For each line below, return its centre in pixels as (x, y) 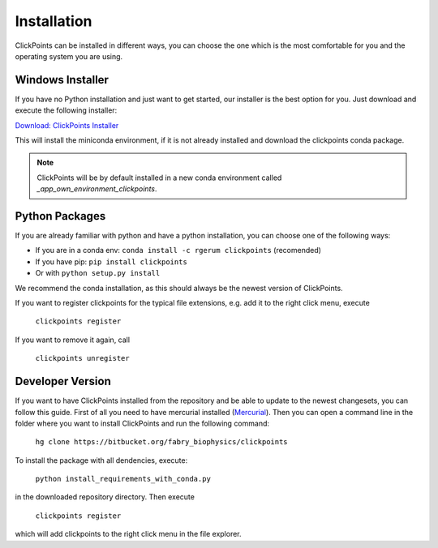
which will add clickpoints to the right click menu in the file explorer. (129, 534)
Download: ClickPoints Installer (67, 125)
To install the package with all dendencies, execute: (101, 460)
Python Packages (60, 216)
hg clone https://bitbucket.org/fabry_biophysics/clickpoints (161, 442)
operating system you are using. (69, 56)
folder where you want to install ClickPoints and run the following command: (142, 423)
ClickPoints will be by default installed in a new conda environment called (159, 178)
